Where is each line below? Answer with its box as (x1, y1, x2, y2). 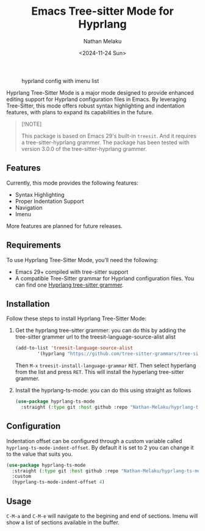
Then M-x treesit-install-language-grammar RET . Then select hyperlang (15, 362, 196, 369)
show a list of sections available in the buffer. (6, 519, 120, 526)
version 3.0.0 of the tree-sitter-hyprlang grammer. (21, 145, 148, 152)
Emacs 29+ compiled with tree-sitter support (15, 268, 129, 276)
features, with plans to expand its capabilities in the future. (6, 108, 154, 115)
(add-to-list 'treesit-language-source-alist (15, 345, 133, 351)
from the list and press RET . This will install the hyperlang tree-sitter (15, 368, 184, 376)
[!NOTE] (21, 120, 42, 128)
